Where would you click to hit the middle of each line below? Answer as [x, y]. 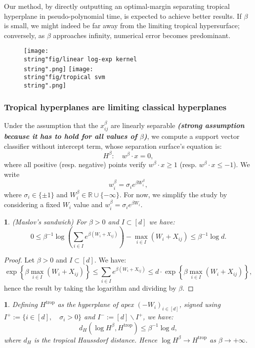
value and [88, 204]
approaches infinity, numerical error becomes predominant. [142, 35]
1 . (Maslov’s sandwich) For [45, 221]
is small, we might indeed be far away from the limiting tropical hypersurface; [122, 25]
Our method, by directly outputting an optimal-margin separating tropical [117, 6]
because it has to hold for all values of [71, 136]
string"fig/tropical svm [64, 77]
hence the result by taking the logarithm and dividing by [90, 287]
